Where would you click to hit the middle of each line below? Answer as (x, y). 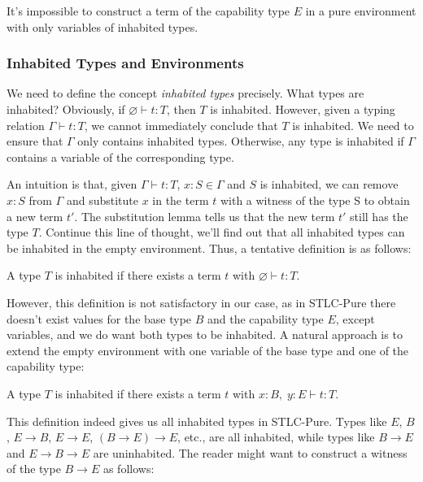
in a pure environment (361, 11)
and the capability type (266, 318)
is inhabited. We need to (353, 125)
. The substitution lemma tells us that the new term (205, 216)
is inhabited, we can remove (329, 184)
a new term (35, 216)
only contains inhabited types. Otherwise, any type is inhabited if (241, 141)
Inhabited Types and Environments (125, 63)
